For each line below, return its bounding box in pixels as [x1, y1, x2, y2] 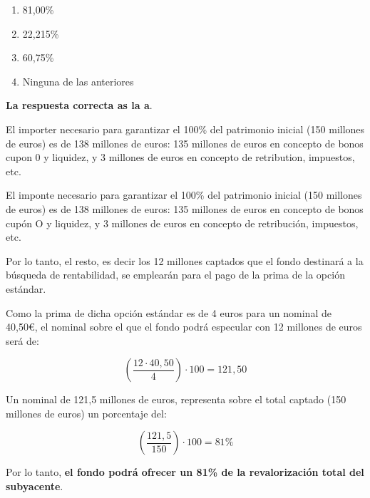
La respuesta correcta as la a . [6, 98, 153, 113]
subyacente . [6, 479, 63, 494]
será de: [6, 333, 39, 348]
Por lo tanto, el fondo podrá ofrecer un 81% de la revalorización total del [6, 465, 364, 479]
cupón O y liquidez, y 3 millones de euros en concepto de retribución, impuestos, [6, 215, 359, 230]
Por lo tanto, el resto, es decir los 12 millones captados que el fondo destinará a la [6, 253, 364, 268]
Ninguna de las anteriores [22, 73, 134, 88]
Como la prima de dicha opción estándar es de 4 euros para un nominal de [6, 305, 332, 320]
